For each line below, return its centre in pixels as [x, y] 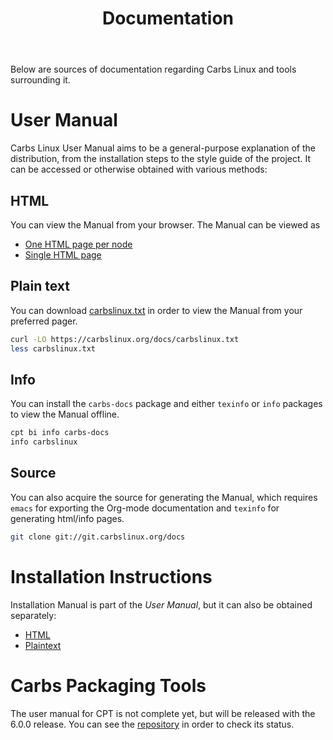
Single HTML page [63, 254]
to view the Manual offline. [65, 414]
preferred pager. [44, 321]
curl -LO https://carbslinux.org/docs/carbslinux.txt [125, 339]
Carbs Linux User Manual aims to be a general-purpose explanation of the [163, 148]
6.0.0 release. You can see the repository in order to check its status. [152, 724]
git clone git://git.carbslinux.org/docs [98, 537]
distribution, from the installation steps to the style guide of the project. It [161, 159]
